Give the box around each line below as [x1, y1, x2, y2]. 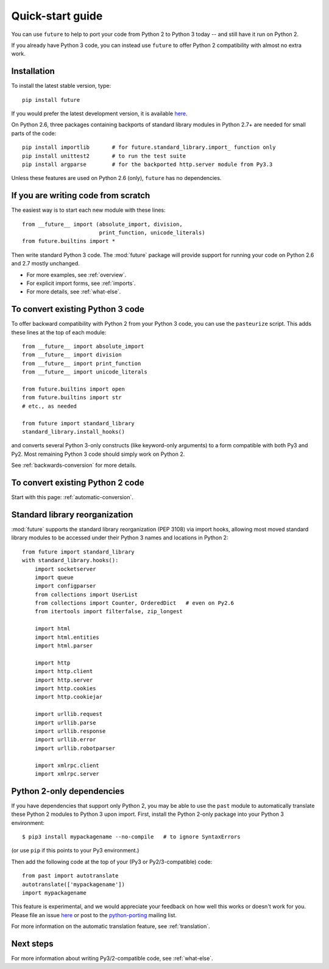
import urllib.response [34, 727, 106, 735]
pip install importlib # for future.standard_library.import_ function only [22, 144, 276, 151]
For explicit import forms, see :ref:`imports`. [26, 279, 136, 287]
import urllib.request [34, 711, 103, 718]
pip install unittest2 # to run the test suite [22, 153, 186, 159]
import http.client [34, 668, 93, 675]
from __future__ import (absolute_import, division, [22, 220, 183, 228]
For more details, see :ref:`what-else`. [26, 288, 121, 295]
